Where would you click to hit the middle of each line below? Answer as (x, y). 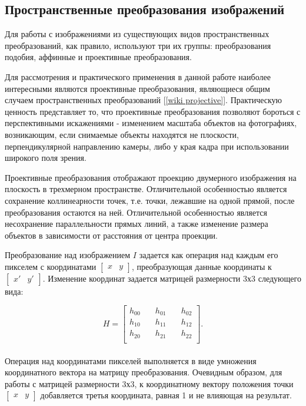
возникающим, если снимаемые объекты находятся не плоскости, (122, 134)
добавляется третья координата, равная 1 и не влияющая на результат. (166, 395)
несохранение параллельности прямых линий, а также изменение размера (137, 224)
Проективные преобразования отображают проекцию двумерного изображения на (151, 177)
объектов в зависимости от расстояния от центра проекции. (112, 235)
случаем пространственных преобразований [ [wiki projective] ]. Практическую (144, 100)
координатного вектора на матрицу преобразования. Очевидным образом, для (144, 372)
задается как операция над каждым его (209, 255)
